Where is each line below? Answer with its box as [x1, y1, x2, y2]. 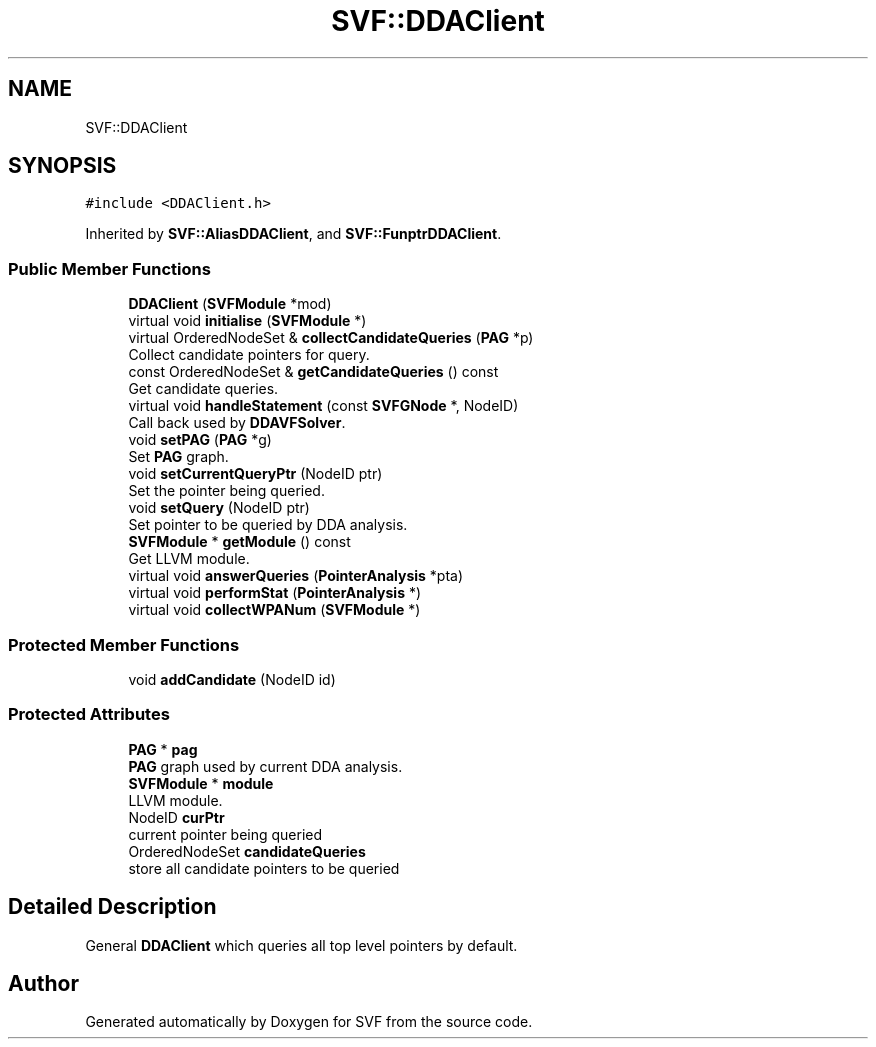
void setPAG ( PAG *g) [128, 431, 272, 449]
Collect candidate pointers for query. [128, 346, 370, 364]
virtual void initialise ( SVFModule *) [128, 312, 367, 330]
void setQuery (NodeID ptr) [128, 499, 310, 517]
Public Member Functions [8, 258, 211, 279]
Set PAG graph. [128, 448, 229, 466]
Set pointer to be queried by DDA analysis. [128, 516, 408, 534]
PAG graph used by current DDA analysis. [128, 757, 403, 775]
